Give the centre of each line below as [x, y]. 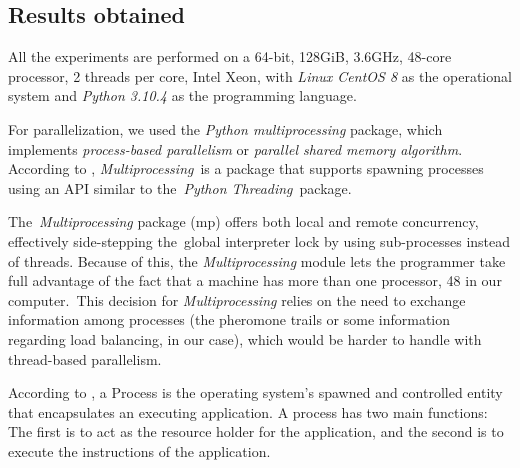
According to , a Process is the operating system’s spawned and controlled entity [255, 392]
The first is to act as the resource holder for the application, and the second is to [256, 431]
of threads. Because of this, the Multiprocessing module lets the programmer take [257, 260]
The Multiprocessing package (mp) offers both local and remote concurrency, [243, 221]
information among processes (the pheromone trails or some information [229, 319]
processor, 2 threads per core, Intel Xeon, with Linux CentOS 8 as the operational [260, 75]
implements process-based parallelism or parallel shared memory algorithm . [235, 148]
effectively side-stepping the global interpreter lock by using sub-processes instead [259, 240]
